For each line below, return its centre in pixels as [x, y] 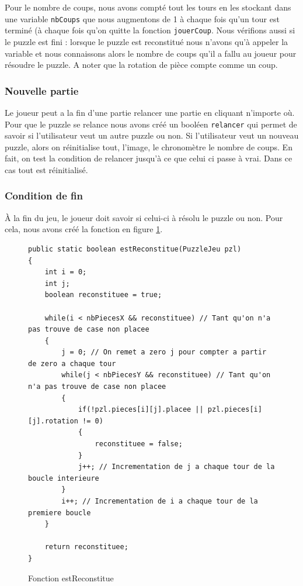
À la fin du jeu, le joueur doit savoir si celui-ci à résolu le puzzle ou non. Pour [144, 217]
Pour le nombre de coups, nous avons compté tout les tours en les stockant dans [148, 7]
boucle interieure [64, 478]
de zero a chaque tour [72, 363]
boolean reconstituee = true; [103, 295]
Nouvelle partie [42, 90]
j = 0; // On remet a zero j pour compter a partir [164, 352]
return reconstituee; [86, 547]
